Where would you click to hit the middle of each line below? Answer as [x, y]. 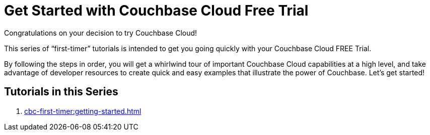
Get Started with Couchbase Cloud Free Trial [156, 11]
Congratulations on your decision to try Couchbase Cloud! [101, 33]
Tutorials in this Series [61, 92]
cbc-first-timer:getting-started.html [83, 111]
